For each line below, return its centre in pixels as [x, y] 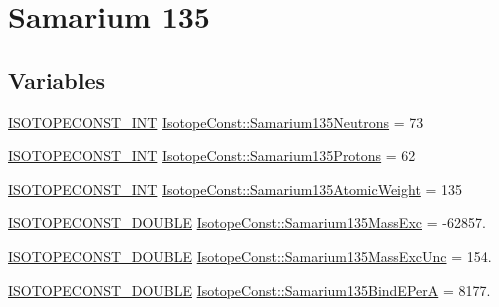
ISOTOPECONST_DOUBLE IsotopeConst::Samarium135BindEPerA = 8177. [249, 289]
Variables [57, 79]
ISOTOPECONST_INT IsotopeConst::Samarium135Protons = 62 [212, 155]
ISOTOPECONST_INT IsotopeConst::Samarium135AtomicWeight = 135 [235, 188]
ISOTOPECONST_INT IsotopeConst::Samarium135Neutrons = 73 [216, 121]
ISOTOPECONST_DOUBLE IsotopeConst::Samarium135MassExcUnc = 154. [250, 255]
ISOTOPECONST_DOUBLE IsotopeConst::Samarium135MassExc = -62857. [247, 222]
